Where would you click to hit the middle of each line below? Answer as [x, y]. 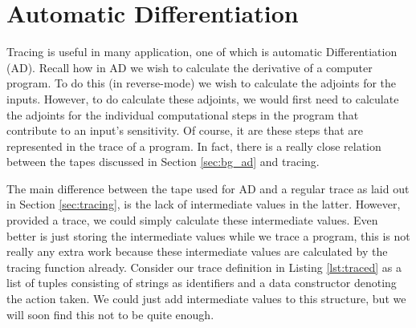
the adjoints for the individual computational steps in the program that [183, 114]
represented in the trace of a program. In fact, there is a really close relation [194, 146]
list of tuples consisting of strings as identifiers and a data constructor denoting [202, 283]
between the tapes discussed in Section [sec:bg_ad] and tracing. [163, 162]
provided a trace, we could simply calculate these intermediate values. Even [192, 220]
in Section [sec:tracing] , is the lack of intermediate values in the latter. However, [204, 204]
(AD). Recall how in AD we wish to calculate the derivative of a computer [190, 67]
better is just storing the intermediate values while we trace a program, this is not [208, 235]
